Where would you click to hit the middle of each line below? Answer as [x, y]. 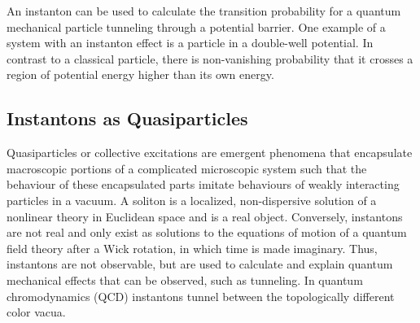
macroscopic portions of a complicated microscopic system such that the [187, 168]
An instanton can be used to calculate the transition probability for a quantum [204, 11]
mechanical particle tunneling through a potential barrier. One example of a [196, 26]
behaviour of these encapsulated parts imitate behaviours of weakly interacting [203, 184]
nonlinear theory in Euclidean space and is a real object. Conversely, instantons [205, 216]
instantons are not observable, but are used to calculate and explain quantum [200, 264]
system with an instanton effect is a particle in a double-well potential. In [190, 43]
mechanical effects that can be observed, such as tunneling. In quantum [185, 279]
